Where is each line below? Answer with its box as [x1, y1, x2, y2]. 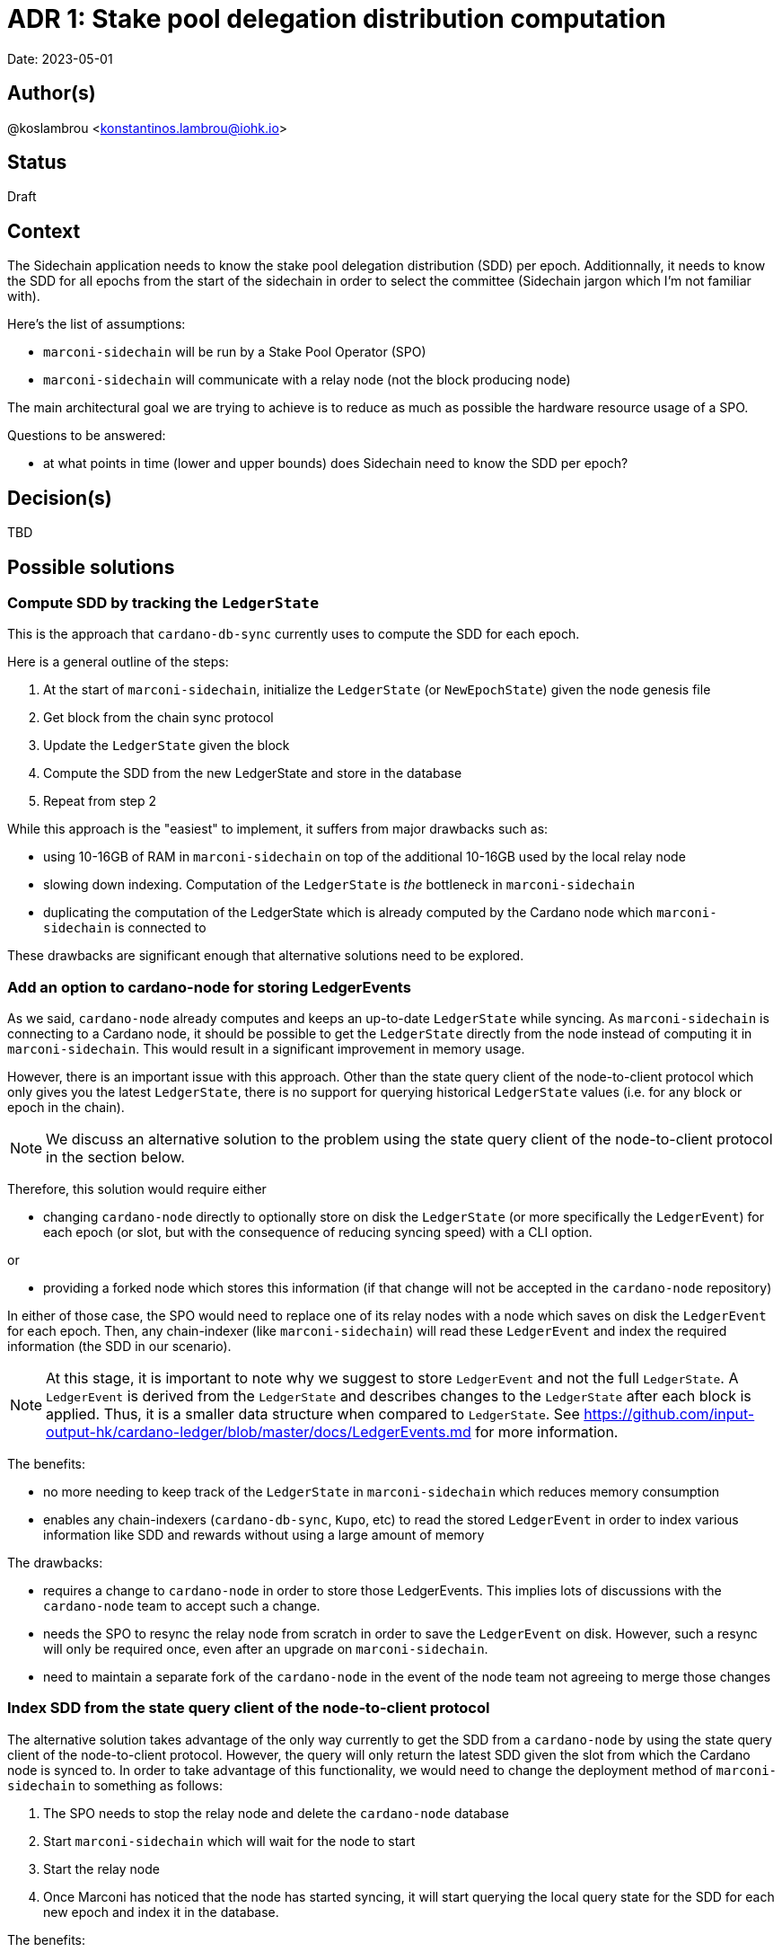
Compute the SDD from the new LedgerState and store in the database [43, 765, 462, 782]
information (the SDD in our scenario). [7, 1338, 232, 1355]
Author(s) [7, 82, 96, 105]
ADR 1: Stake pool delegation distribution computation [7, 4, 666, 34]
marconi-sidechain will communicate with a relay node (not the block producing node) [43, 372, 571, 388]
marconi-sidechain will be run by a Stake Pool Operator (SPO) [43, 344, 426, 360]
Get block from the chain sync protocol [43, 710, 274, 726]
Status [7, 151, 67, 174]
